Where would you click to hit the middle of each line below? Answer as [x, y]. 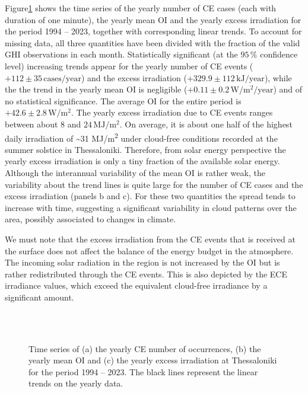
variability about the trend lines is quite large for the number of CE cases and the [154, 184]
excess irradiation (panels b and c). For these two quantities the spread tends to [150, 196]
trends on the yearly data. [76, 383]
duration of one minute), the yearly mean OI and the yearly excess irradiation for [153, 19]
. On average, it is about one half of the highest [206, 124]
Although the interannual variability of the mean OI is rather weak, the [135, 172]
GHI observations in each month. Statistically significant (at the [121, 54]
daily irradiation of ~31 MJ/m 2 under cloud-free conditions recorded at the [141, 137]
